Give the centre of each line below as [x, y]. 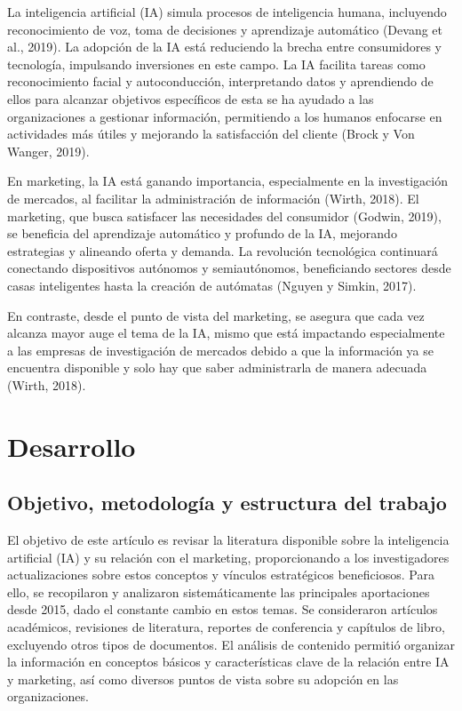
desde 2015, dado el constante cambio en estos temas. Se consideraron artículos [223, 609]
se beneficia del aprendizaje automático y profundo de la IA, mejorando [202, 233]
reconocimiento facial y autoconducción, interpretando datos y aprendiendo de [220, 81]
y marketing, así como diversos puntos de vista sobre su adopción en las [203, 679]
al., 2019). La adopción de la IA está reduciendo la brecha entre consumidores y [225, 47]
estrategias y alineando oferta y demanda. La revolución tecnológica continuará [223, 250]
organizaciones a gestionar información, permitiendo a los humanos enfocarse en [225, 116]
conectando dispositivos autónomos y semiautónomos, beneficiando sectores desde [229, 268]
